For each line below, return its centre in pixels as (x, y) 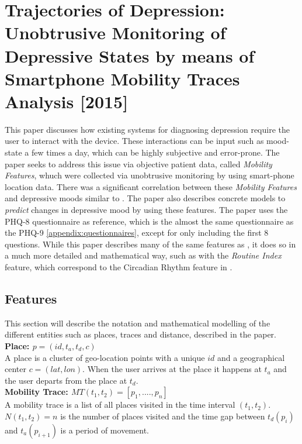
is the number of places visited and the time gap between (163, 416)
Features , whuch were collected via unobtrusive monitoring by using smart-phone (150, 175)
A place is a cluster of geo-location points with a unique (105, 357)
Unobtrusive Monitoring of (115, 32)
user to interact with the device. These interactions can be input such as (134, 141)
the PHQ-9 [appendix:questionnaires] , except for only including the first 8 (137, 233)
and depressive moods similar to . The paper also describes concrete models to (145, 198)
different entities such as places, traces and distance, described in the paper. (140, 334)
